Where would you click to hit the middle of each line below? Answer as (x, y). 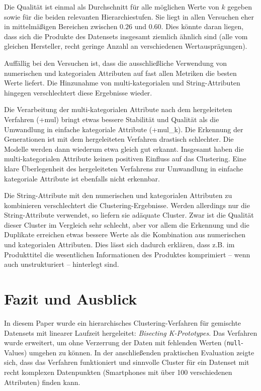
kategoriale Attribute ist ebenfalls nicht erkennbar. (82, 178)
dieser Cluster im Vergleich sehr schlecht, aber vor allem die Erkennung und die (127, 224)
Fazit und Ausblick (71, 299)
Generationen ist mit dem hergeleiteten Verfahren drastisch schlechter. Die (119, 139)
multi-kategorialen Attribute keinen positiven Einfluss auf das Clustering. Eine (125, 159)
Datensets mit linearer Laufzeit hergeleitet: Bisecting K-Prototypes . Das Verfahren (131, 332)
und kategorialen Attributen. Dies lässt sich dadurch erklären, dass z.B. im (119, 245)
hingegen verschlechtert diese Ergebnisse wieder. (78, 92)
